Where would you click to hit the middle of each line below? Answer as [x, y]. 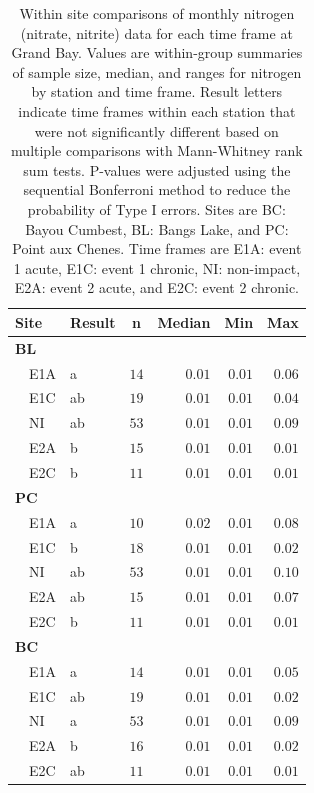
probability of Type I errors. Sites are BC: [156, 208]
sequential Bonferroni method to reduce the [157, 189]
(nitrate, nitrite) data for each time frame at [156, 32]
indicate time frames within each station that [157, 110]
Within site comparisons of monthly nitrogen [157, 13]
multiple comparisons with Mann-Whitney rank [157, 150]
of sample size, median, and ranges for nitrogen [157, 71]
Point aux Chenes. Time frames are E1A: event [157, 248]
